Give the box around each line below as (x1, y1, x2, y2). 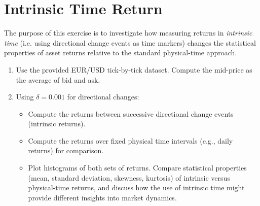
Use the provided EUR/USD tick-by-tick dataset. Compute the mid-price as (16, 64, 252, 75)
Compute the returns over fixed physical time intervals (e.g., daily (28, 135, 233, 146)
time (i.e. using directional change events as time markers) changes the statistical (4, 37, 256, 48)
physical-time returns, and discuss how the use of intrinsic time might (28, 182, 245, 193)
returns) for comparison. (28, 145, 104, 156)
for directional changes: (67, 91, 139, 102)
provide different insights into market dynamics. (28, 192, 177, 202)
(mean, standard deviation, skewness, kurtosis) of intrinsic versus (28, 172, 230, 183)
